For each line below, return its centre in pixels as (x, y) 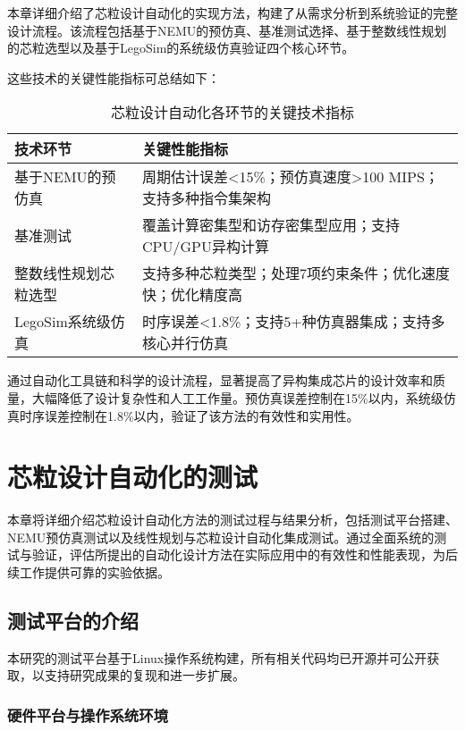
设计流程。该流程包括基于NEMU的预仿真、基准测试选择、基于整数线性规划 (227, 30)
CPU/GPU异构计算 (206, 247)
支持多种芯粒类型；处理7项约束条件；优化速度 (296, 273)
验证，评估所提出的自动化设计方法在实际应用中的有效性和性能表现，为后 (245, 555)
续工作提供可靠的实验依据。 (89, 572)
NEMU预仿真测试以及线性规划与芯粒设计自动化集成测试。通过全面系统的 (221, 537)
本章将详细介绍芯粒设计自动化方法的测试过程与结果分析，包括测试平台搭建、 (232, 520)
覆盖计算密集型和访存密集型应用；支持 (271, 225)
